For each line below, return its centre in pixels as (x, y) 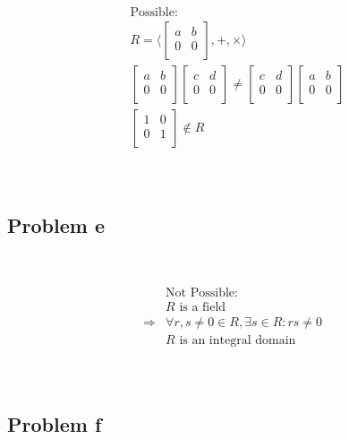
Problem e (56, 225)
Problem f (55, 423)
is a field (203, 307)
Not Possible (200, 293)
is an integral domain (238, 340)
